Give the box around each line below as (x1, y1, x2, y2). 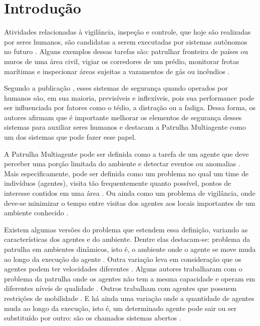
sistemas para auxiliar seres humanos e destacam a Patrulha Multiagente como (4, 122, 246, 132)
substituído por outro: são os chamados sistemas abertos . (4, 312, 181, 323)
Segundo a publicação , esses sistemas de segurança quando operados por (4, 83, 228, 93)
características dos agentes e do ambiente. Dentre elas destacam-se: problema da (4, 234, 250, 244)
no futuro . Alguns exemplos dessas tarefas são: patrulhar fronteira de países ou (4, 46, 248, 57)
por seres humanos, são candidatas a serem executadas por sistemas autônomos (4, 36, 247, 47)
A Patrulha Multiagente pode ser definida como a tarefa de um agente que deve (4, 148, 249, 159)
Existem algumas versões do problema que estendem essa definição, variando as (4, 224, 248, 234)
